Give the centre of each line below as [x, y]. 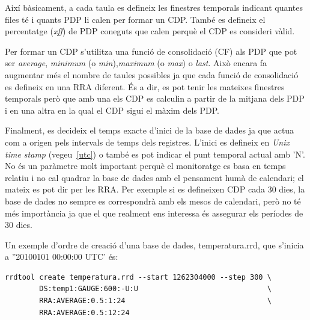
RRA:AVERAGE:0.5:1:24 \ [155, 301]
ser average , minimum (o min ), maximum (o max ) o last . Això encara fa [136, 63]
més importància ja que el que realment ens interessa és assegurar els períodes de [154, 213]
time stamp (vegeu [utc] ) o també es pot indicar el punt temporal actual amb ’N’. [155, 154]
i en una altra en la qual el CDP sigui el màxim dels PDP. [112, 110]
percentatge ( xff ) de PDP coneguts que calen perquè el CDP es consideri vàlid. [150, 31]
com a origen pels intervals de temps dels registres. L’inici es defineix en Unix [147, 142]
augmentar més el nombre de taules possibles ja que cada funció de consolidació [152, 74]
